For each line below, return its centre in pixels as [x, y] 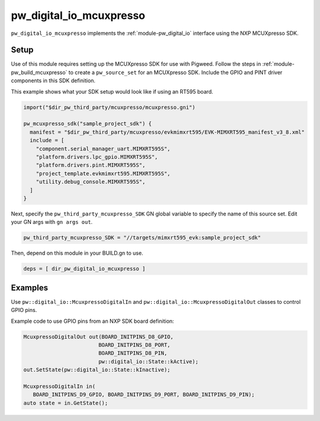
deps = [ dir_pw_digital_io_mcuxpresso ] [84, 269]
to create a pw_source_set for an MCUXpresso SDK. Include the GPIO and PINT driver [175, 72]
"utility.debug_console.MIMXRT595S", [91, 182]
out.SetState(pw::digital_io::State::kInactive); [97, 370]
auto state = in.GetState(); [66, 403]
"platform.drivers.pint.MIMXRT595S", [91, 165]
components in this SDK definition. [53, 81]
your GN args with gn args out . [52, 222]
